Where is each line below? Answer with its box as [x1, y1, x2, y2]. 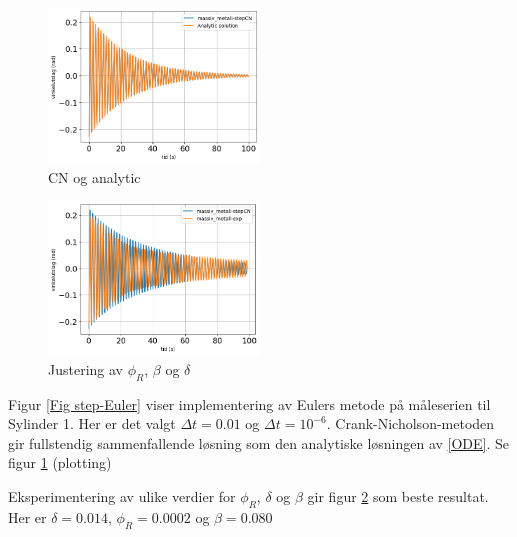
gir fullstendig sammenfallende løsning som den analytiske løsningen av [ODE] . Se [8, 432, 510, 453]
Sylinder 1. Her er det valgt [8, 413, 176, 434]
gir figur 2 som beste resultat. [307, 485, 489, 506]
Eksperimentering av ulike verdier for [8, 485, 236, 506]
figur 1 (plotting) [8, 452, 112, 473]
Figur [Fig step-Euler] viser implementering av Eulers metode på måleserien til [8, 393, 491, 414]
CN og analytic [48, 166, 141, 187]
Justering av [48, 358, 123, 379]
